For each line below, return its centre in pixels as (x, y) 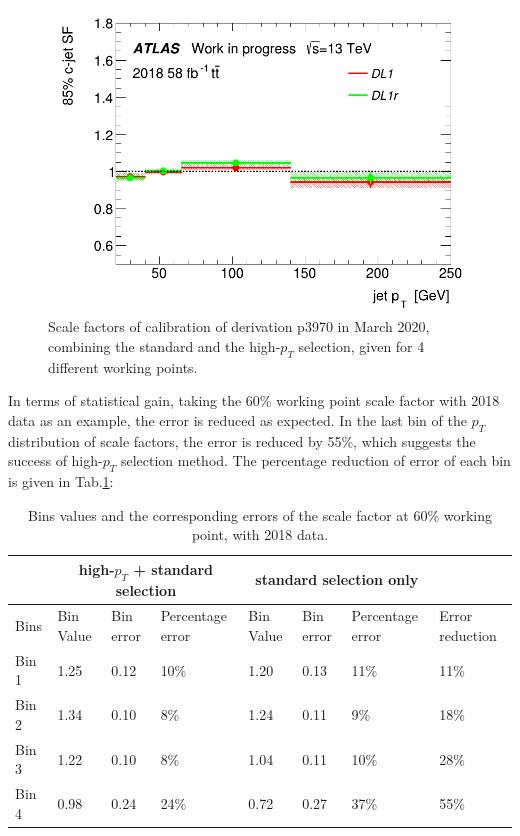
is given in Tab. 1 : (61, 481)
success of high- (55, 460)
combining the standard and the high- (164, 345)
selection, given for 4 (361, 345)
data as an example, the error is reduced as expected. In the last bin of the (237, 419)
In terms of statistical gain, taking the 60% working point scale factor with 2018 (254, 400)
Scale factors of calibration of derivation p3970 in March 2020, (239, 326)
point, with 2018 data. (260, 534)
